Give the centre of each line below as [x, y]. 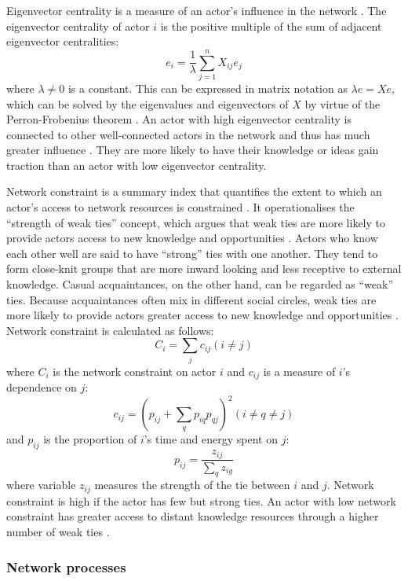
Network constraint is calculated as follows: [110, 330]
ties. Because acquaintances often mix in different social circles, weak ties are [191, 299]
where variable [41, 485]
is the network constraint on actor [135, 371]
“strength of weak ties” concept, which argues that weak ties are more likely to [196, 222]
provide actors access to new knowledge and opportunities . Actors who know [192, 238]
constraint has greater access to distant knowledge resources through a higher [193, 516]
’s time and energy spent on [211, 439]
